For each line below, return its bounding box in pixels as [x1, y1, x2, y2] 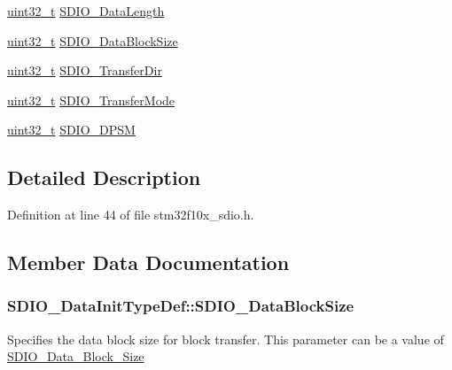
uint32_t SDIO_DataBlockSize [7, 31, 178, 50]
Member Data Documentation [7, 249, 290, 276]
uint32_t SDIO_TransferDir [7, 61, 162, 80]
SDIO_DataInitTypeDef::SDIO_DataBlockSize [7, 295, 355, 317]
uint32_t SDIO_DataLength [7, 2, 165, 19]
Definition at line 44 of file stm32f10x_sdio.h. [7, 205, 254, 224]
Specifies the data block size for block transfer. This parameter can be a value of [7, 329, 444, 348]
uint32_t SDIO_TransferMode [7, 90, 175, 109]
